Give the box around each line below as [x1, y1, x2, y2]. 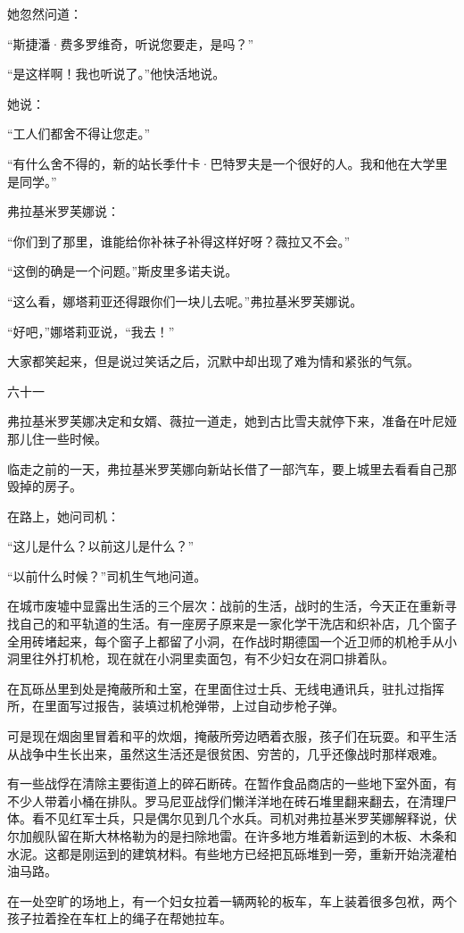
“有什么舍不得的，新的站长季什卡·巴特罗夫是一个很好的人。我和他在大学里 [7, 154, 448, 172]
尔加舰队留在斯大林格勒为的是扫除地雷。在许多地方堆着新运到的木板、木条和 [7, 827, 457, 845]
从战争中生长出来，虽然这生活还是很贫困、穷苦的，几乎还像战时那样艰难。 [7, 744, 444, 762]
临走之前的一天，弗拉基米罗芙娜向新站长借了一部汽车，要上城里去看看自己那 [7, 459, 457, 478]
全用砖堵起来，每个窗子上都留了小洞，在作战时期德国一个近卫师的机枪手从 [7, 631, 444, 650]
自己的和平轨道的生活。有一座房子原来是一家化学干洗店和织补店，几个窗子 [19, 614, 457, 633]
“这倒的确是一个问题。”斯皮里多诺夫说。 [7, 262, 238, 280]
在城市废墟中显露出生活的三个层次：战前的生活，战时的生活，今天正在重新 [7, 596, 444, 615]
